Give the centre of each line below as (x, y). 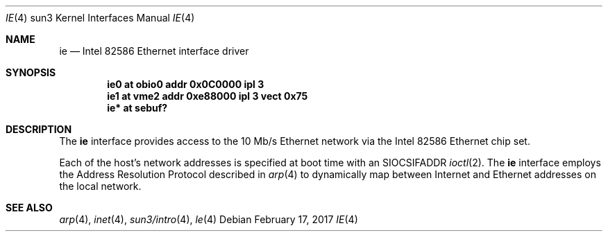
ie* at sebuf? (137, 108)
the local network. (100, 186)
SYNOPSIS (31, 72)
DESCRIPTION (39, 129)
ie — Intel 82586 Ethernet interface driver (154, 51)
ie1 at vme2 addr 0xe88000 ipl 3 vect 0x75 (208, 96)
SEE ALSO (29, 208)
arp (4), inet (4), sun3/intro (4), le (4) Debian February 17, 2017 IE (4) (209, 219)
